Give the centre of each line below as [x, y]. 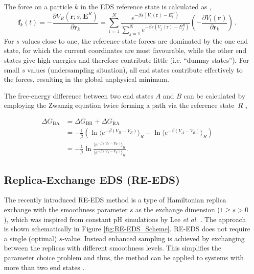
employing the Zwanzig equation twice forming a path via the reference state [119, 105]
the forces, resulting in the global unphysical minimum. [87, 79]
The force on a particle [38, 6]
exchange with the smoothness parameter [66, 209]
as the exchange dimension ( [178, 209]
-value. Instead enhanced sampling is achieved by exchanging [153, 238]
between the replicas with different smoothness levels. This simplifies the [113, 248]
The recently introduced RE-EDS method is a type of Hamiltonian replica [115, 200]
